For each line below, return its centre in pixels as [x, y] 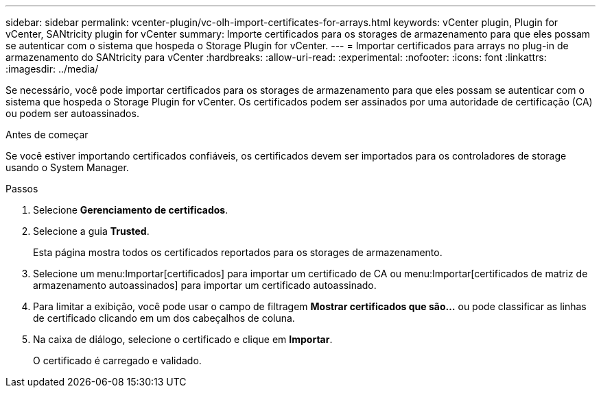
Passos [22, 189]
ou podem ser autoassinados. [72, 113]
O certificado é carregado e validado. [117, 360]
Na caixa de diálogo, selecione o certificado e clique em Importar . [183, 339]
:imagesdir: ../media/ [52, 69]
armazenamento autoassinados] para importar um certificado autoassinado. [205, 285]
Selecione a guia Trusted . [91, 231]
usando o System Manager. [67, 167]
